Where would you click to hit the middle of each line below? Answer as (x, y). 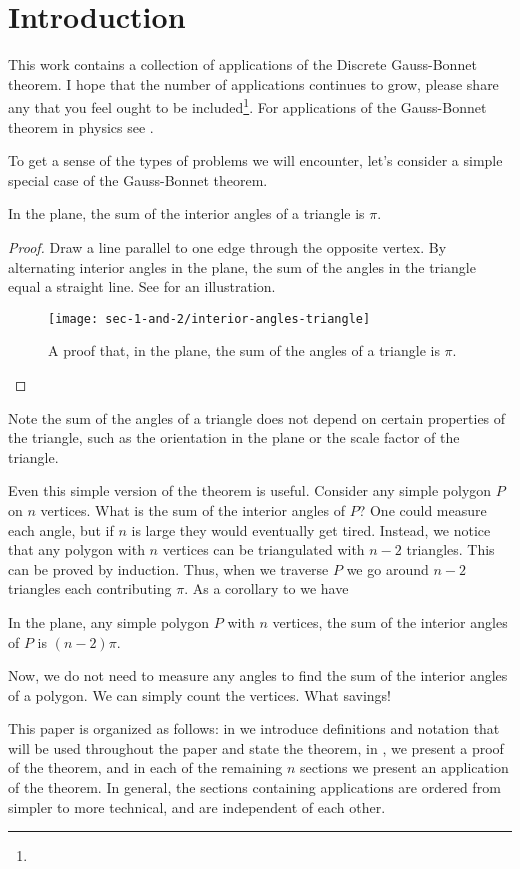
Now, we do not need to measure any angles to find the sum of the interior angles (258, 675)
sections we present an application (404, 767)
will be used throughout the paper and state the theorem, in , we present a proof (256, 747)
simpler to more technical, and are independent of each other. (197, 806)
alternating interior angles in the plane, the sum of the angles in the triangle (242, 266)
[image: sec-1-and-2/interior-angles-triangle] (209, 318)
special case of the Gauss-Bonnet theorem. (138, 179)
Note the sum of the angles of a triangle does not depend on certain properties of (257, 417)
